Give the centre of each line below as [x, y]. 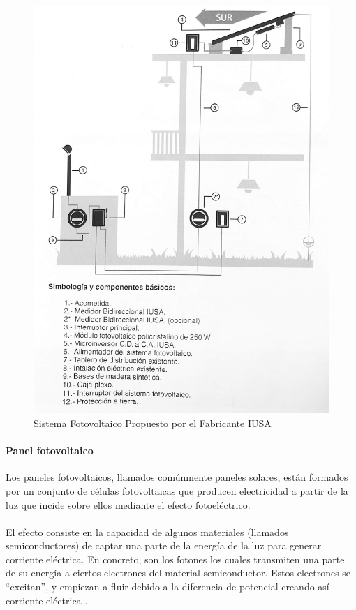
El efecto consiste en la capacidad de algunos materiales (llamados [147, 531]
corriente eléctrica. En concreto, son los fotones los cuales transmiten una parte [175, 559]
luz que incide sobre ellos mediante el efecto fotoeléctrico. [128, 504]
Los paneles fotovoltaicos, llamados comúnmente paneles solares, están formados [177, 477]
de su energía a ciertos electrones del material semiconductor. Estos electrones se [178, 573]
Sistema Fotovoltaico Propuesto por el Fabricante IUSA [153, 423]
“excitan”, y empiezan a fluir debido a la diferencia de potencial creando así [168, 587]
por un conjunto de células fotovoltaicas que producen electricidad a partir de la [177, 490]
